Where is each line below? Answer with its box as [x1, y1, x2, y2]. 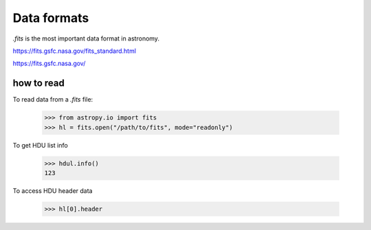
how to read [12, 78, 65, 89]
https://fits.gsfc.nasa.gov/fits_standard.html [12, 47, 137, 55]
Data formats [12, 10, 89, 25]
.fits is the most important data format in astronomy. [12, 34, 160, 43]
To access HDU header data [12, 186, 93, 195]
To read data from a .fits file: [12, 95, 93, 104]
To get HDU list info [12, 141, 68, 149]
